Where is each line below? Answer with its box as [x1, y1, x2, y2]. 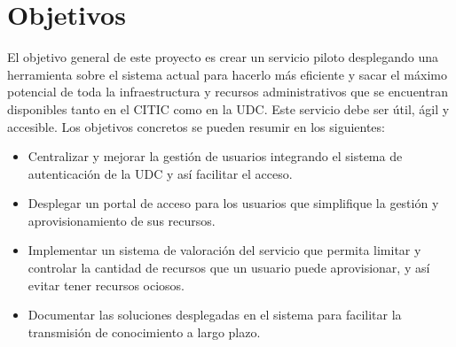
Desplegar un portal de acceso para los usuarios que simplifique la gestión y [28, 194, 439, 212]
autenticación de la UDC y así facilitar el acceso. [28, 164, 293, 182]
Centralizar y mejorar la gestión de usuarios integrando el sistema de [28, 147, 403, 166]
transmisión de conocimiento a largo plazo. [28, 322, 261, 341]
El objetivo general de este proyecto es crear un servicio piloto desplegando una [7, 48, 439, 66]
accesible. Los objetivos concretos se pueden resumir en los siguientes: [7, 117, 385, 135]
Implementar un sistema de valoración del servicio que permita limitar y [28, 241, 421, 259]
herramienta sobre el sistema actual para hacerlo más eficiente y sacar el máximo [7, 65, 447, 83]
